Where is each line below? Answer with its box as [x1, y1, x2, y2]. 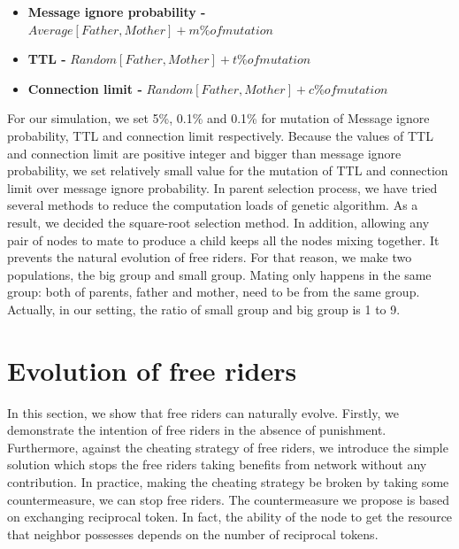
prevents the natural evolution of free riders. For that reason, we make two [7, 248, 412, 267]
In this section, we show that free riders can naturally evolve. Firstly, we [7, 403, 399, 421]
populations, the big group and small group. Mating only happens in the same [7, 265, 432, 283]
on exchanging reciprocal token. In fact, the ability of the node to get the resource [7, 507, 453, 526]
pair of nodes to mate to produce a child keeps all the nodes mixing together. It [7, 230, 440, 249]
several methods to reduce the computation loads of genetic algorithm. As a [7, 196, 418, 214]
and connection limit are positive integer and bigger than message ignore [7, 143, 402, 162]
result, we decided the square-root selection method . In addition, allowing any [7, 213, 430, 231]
